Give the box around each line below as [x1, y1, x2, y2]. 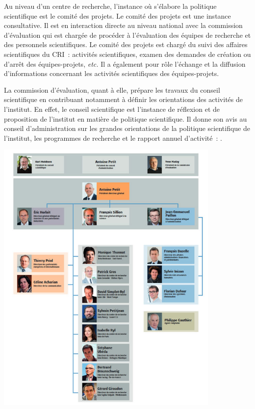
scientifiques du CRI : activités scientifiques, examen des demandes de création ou [4, 49, 251, 59]
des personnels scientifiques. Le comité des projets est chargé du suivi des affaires [4, 39, 248, 50]
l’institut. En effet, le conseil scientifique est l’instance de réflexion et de [4, 103, 220, 114]
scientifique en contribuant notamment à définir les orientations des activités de [4, 94, 243, 104]
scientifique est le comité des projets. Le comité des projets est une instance [4, 10, 231, 21]
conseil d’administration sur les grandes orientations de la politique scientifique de [4, 123, 250, 133]
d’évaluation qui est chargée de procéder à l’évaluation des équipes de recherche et [4, 29, 251, 40]
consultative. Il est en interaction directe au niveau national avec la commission [4, 20, 243, 30]
